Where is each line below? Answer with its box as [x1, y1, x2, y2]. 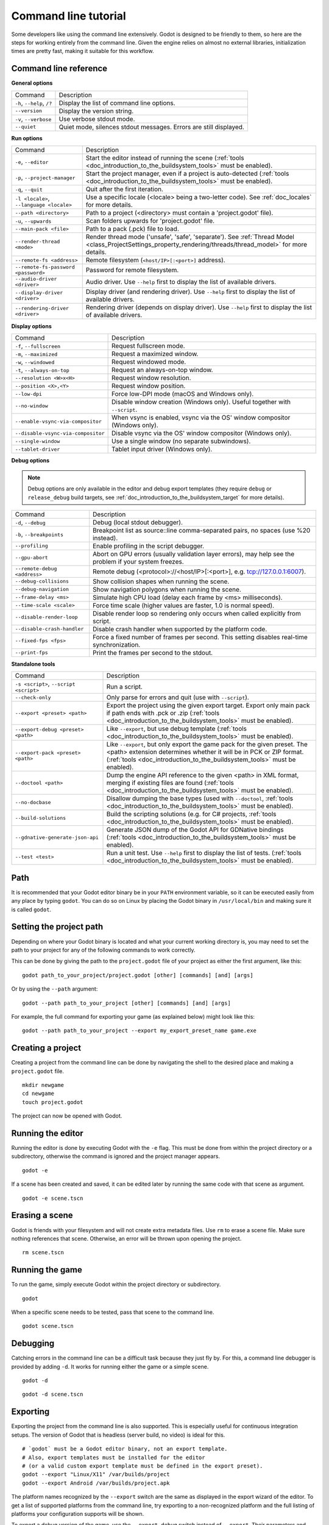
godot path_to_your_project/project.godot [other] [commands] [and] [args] [22, 972, 253, 978]
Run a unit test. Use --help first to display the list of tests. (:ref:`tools [106, 849, 302, 857]
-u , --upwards [15, 217, 52, 225]
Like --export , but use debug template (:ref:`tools [106, 725, 247, 733]
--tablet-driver [15, 446, 60, 453]
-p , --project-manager [15, 173, 76, 182]
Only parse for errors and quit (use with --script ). [106, 693, 249, 701]
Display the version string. [58, 107, 134, 115]
